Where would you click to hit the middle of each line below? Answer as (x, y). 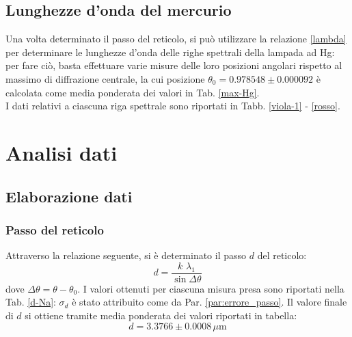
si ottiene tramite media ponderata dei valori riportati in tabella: (161, 315)
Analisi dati (62, 152)
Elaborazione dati (69, 196)
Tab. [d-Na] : (31, 302)
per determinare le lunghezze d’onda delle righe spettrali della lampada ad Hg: (170, 52)
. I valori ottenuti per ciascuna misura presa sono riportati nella (211, 288)
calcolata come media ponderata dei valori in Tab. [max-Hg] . (133, 92)
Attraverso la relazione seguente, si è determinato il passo (126, 255)
